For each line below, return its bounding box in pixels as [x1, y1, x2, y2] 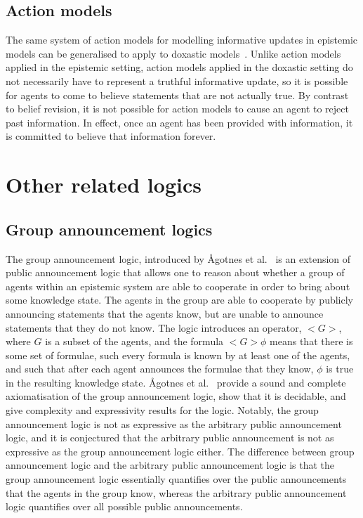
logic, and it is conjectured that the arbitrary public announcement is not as [6, 430, 334, 445]
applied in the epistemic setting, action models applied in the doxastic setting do [6, 60, 353, 75]
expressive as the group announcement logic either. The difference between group [6, 443, 355, 458]
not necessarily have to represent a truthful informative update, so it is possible [6, 73, 348, 88]
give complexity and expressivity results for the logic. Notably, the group [6, 403, 319, 417]
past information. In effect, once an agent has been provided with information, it [6, 115, 353, 129]
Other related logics [6, 170, 202, 199]
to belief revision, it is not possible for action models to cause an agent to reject [6, 101, 349, 116]
